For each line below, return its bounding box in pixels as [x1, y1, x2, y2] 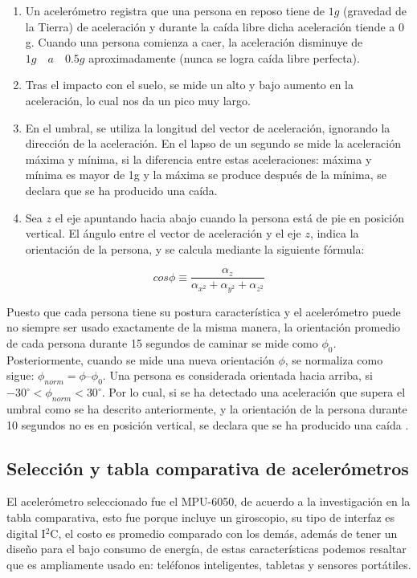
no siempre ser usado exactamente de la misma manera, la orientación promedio [6, 319, 401, 336]
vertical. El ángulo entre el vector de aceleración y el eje [25, 225, 301, 242]
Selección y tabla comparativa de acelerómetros [6, 455, 409, 480]
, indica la [309, 225, 359, 242]
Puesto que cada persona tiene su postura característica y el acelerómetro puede [6, 303, 401, 320]
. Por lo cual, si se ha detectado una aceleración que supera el [101, 384, 406, 401]
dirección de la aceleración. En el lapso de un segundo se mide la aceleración [25, 135, 401, 152]
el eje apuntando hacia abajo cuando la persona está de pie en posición [55, 209, 404, 226]
